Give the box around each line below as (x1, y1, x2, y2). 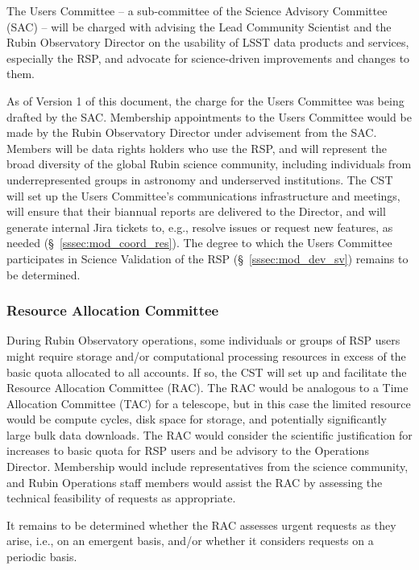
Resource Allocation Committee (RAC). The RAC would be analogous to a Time (6, 379, 409, 396)
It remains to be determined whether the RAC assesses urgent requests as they (6, 516, 396, 533)
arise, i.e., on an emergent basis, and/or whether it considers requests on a (6, 532, 374, 549)
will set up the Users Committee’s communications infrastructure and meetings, (6, 187, 400, 204)
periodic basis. (6, 548, 77, 565)
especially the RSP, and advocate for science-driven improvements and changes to (6, 49, 410, 66)
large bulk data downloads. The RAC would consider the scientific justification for (6, 426, 413, 443)
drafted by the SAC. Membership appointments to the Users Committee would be (6, 108, 412, 125)
